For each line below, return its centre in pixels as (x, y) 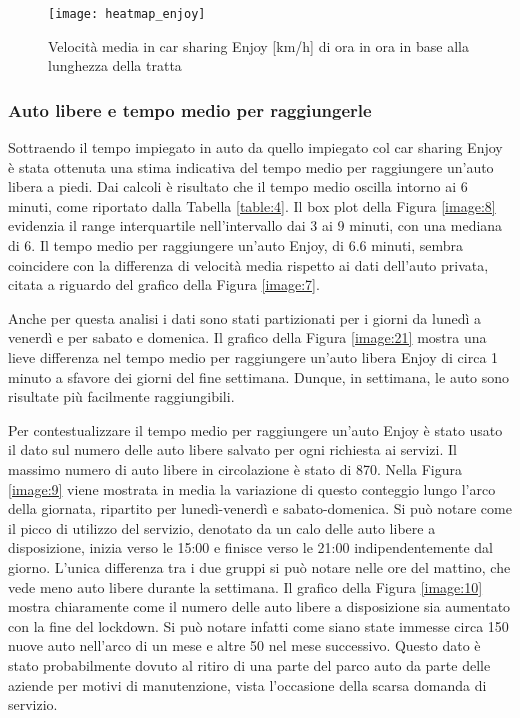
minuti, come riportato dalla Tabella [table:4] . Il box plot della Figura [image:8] (252, 205)
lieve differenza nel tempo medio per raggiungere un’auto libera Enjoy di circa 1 (253, 357)
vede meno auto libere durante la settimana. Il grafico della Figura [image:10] (245, 586)
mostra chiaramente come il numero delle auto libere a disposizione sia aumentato (259, 606)
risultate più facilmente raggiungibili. (121, 396)
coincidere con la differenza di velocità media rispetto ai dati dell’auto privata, (248, 264)
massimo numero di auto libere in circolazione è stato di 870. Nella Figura (235, 468)
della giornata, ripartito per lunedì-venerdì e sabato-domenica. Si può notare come (260, 508)
